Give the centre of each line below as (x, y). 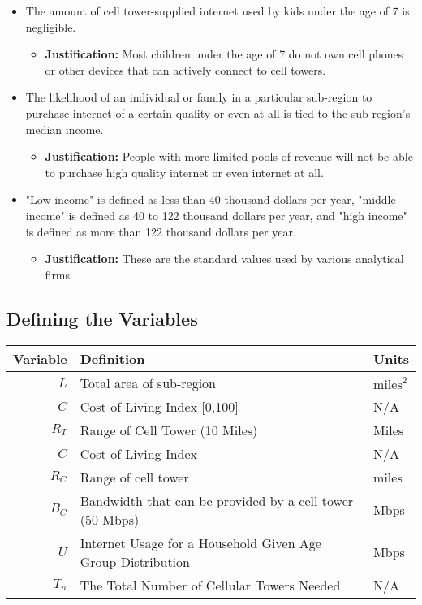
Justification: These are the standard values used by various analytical (224, 259)
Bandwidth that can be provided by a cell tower (217, 500)
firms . (61, 274)
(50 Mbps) (110, 519)
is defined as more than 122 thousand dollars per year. (161, 231)
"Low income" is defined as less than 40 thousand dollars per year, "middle (211, 199)
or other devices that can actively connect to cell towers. (185, 69)
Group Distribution (135, 561)
